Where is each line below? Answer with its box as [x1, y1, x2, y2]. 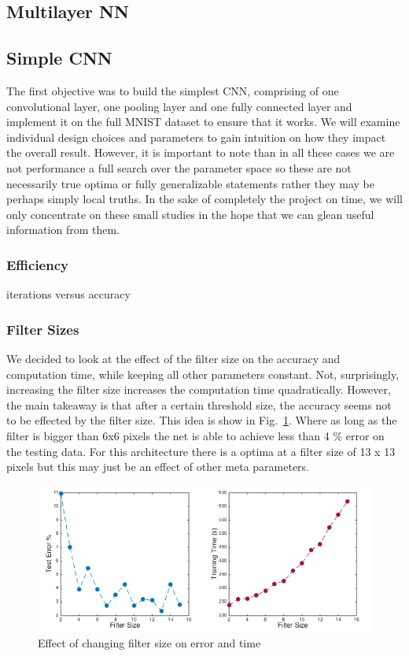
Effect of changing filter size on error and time [38, 635, 261, 651]
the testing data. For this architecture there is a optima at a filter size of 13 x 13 [6, 443, 396, 459]
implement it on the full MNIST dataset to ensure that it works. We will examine [6, 113, 400, 130]
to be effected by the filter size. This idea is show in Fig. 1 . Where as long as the [6, 412, 397, 428]
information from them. [6, 221, 120, 238]
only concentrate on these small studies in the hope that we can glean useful [6, 206, 374, 222]
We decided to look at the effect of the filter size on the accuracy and [6, 350, 341, 366]
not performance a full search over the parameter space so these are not [6, 159, 352, 176]
